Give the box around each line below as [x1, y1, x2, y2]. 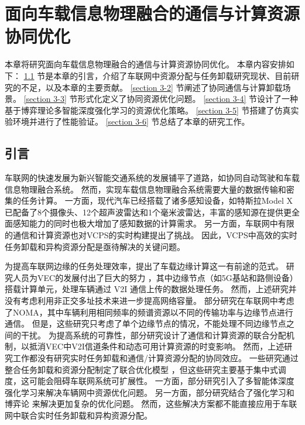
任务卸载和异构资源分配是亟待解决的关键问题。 [5, 240, 185, 252]
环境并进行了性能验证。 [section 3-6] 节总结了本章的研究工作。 [12, 115, 250, 128]
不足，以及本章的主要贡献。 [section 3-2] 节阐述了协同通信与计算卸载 [20, 81, 283, 93]
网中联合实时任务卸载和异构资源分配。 [5, 409, 152, 421]
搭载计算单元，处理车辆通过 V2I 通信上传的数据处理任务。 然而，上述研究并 [5, 283, 297, 295]
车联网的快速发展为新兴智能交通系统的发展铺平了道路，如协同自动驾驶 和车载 [5, 172, 300, 184]
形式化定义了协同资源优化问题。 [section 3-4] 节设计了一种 [77, 92, 299, 105]
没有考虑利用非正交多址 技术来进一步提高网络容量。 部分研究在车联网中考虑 [5, 294, 294, 307]
